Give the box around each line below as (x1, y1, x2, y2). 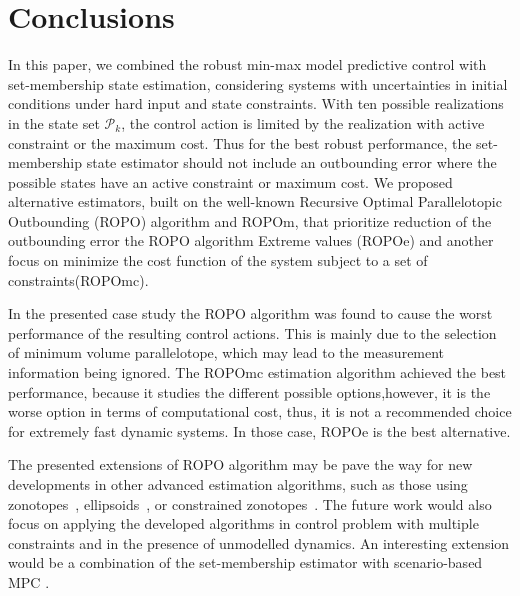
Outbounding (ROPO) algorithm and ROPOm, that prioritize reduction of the (8, 210, 492, 231)
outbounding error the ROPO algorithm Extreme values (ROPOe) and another (8, 230, 494, 251)
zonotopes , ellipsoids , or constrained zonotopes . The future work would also (8, 493, 492, 514)
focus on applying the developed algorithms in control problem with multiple (8, 513, 479, 534)
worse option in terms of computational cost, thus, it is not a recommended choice (8, 401, 512, 422)
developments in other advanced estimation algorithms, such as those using (8, 474, 468, 494)
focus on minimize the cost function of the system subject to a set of (8, 250, 428, 271)
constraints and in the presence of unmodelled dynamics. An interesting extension (8, 532, 510, 553)
